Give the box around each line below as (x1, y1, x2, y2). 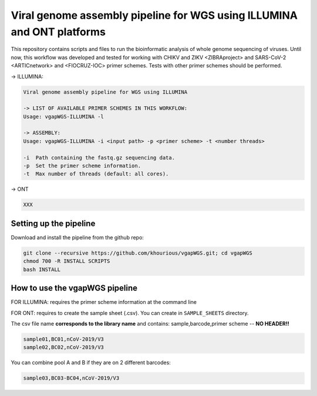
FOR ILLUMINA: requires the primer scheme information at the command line (11, 299, 197, 306)
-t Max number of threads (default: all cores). (23, 171, 169, 177)
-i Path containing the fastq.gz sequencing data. (23, 154, 176, 161)
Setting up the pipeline (11, 218, 96, 228)
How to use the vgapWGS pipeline (11, 283, 138, 293)
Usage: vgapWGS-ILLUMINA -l (23, 113, 104, 120)
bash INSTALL (23, 266, 61, 273)
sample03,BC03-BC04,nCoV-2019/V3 (23, 375, 120, 381)
